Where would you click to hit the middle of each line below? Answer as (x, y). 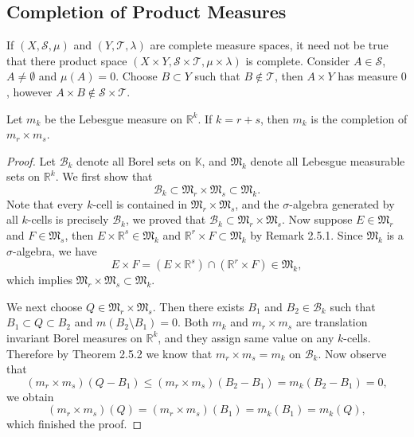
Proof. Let (31, 160)
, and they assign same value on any (246, 337)
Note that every (45, 203)
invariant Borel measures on (74, 337)
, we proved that (166, 219)
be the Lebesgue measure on (113, 118)
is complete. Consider (298, 60)
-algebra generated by (342, 203)
